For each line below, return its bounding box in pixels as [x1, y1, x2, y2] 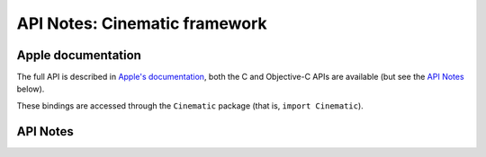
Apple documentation [16, 48, 141, 63]
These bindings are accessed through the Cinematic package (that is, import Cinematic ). [16, 100, 364, 111]
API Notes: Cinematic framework [16, 13, 267, 33]
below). [16, 83, 45, 94]
